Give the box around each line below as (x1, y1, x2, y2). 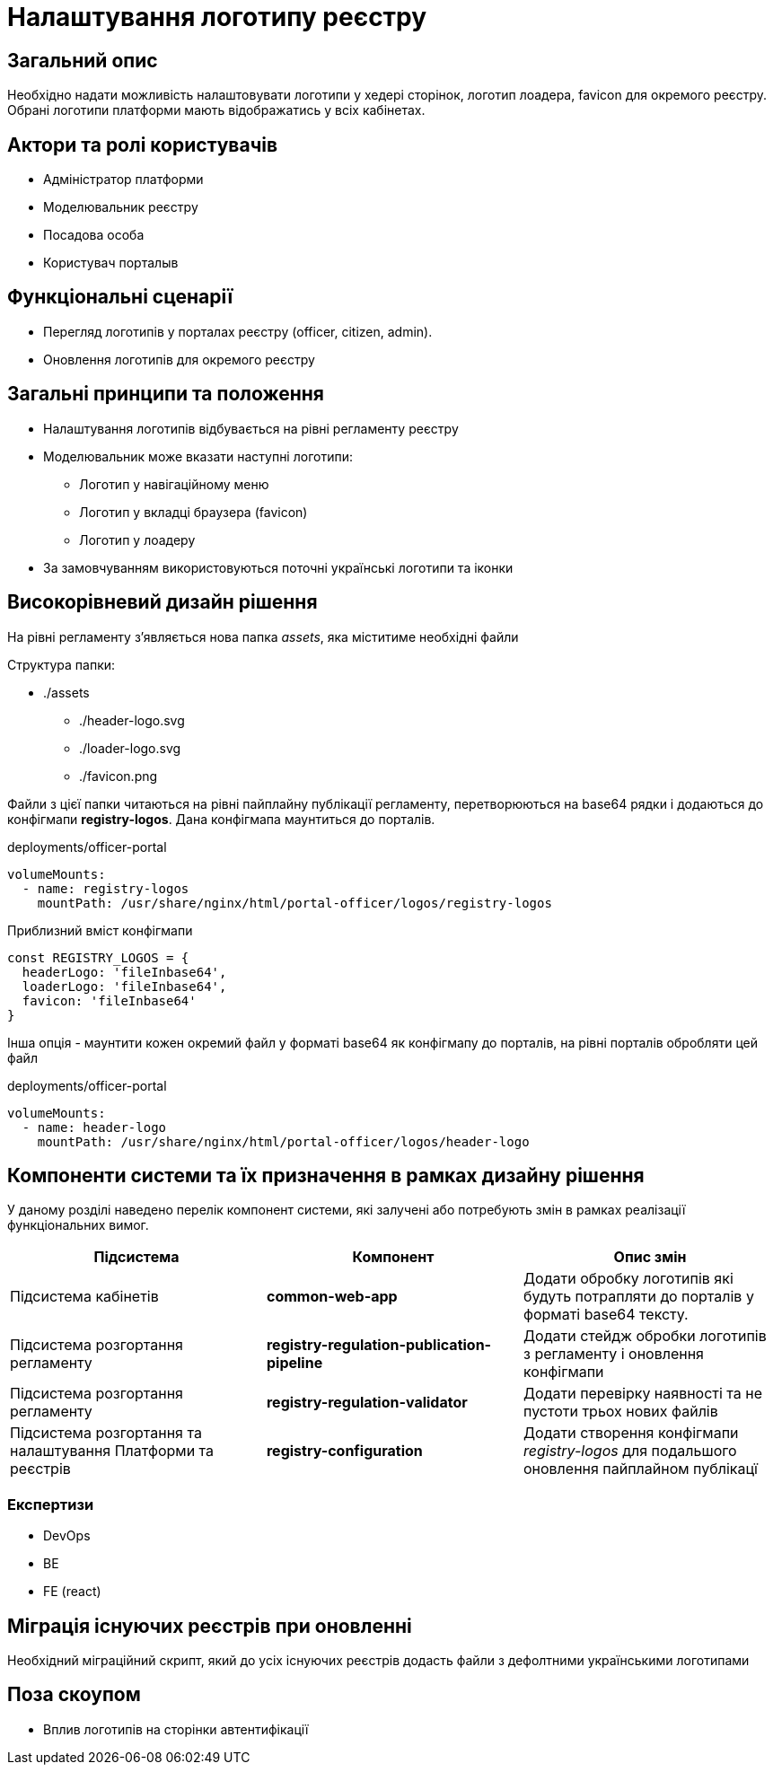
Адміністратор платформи (43, 171, 204, 188)
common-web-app (266, 1287, 398, 1306)
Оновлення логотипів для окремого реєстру (43, 351, 315, 367)
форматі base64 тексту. (523, 1305, 689, 1324)
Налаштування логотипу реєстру (7, 2, 427, 32)
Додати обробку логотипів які (523, 1269, 733, 1288)
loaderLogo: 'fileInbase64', (22, 978, 227, 994)
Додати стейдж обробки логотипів (523, 1327, 767, 1346)
